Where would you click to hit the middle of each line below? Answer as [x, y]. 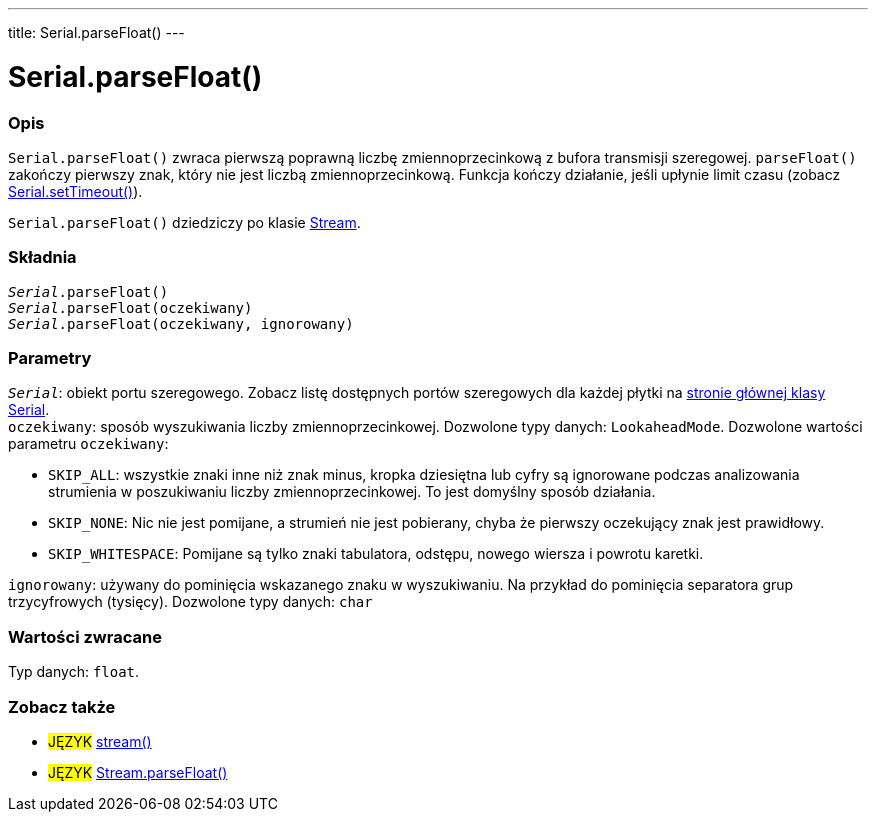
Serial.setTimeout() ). [75, 191]
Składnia [42, 257]
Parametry [50, 358]
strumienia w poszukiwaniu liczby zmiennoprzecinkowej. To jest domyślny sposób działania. [352, 492]
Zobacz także [62, 706]
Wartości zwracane [85, 636]
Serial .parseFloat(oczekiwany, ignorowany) [181, 323]
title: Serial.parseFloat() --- [96, 32]
